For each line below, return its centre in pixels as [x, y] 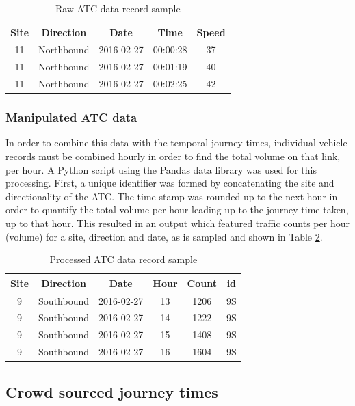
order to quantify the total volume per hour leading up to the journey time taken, [177, 209]
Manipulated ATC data [71, 117]
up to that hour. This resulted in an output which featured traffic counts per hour [177, 223]
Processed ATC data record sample [123, 259]
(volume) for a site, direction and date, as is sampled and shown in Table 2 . [164, 236]
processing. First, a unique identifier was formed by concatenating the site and [170, 183]
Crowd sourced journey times [112, 391]
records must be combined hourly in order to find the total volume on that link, [173, 156]
